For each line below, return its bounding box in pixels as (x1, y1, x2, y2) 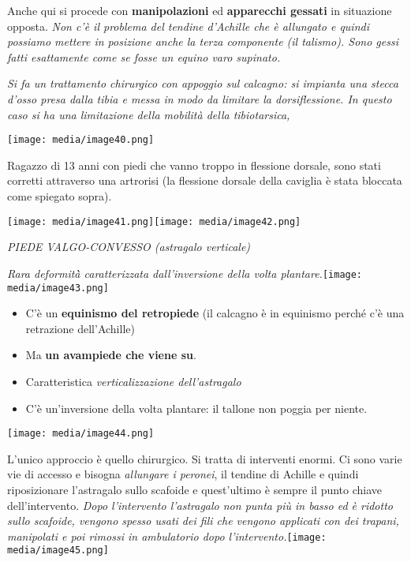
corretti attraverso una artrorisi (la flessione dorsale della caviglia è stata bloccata (7, 172, 402, 189)
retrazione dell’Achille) (25, 320, 135, 336)
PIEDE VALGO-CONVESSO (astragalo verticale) (7, 238, 251, 255)
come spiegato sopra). (7, 188, 112, 204)
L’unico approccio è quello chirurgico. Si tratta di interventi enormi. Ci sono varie (7, 450, 402, 466)
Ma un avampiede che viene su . (25, 347, 196, 363)
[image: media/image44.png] (7, 428, 155, 440)
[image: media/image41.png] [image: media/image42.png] (7, 215, 301, 227)
